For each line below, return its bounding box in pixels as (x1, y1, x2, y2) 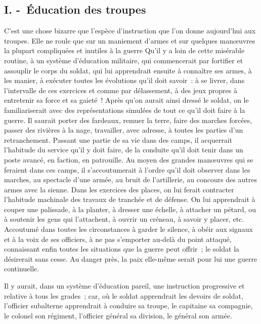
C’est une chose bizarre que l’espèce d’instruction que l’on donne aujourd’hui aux (4, 25, 256, 36)
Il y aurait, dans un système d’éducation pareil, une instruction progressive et (4, 280, 245, 291)
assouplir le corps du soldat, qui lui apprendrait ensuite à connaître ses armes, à (4, 65, 252, 75)
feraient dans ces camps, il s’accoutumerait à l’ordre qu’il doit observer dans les (4, 164, 250, 175)
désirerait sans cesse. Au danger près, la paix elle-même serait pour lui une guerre (4, 253, 257, 264)
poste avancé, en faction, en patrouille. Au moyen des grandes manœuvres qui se (4, 154, 253, 165)
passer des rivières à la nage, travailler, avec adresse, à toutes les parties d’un (4, 125, 243, 135)
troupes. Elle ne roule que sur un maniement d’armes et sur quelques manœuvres (4, 35, 255, 46)
